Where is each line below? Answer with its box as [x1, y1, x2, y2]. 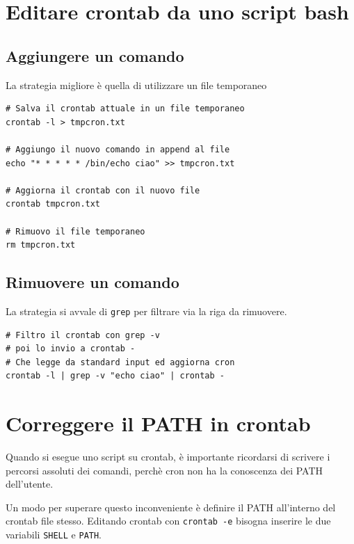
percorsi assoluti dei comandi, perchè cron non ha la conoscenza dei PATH [6, 463, 323, 477]
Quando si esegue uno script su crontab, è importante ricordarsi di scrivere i [6, 449, 330, 464]
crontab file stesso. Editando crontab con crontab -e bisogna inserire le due [6, 513, 331, 528]
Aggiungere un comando [6, 45, 184, 66]
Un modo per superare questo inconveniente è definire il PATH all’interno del [6, 499, 336, 514]
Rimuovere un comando [6, 271, 179, 293]
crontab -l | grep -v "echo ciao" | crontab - [6, 371, 225, 381]
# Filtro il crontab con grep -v [6, 330, 160, 340]
